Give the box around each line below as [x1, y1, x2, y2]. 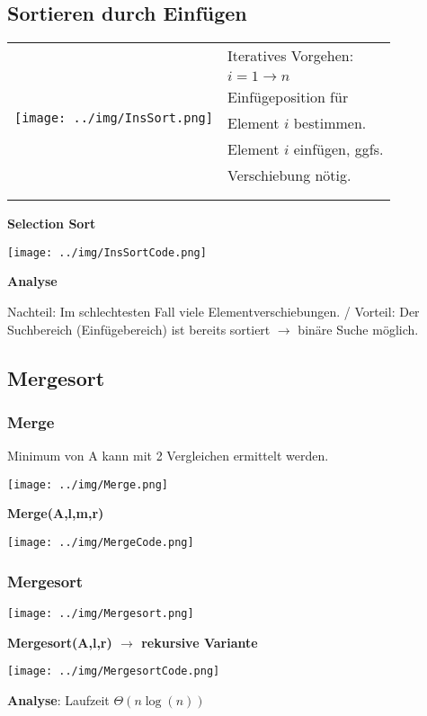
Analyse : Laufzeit [7, 690, 110, 709]
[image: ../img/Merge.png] [7, 478, 168, 491]
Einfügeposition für [227, 86, 349, 108]
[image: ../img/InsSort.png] [14, 111, 213, 126]
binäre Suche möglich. [298, 319, 419, 338]
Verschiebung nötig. [227, 165, 351, 186]
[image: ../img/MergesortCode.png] [7, 665, 220, 678]
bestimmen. [293, 112, 367, 134]
